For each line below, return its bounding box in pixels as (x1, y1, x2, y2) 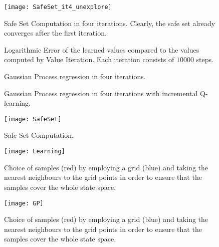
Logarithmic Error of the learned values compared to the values (4, 44, 199, 55)
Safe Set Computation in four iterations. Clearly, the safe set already (4, 18, 215, 28)
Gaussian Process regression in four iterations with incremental (4, 88, 198, 98)
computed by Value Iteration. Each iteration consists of (4, 54, 174, 65)
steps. (196, 54, 213, 65)
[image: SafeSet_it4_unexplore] (4, 4, 112, 11)
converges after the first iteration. (4, 28, 107, 38)
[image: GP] (4, 199, 44, 207)
